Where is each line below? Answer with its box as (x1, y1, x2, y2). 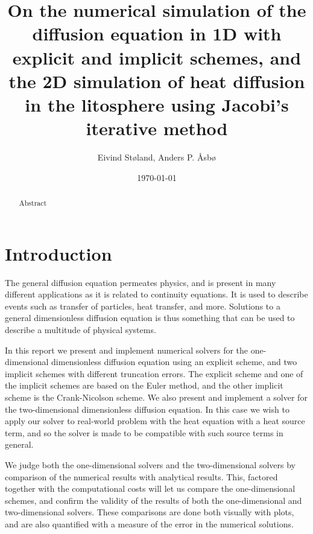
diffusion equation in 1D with (32, 21, 282, 46)
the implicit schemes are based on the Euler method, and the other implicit (5, 379, 283, 392)
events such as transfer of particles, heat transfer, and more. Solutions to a (5, 299, 280, 312)
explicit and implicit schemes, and (12, 45, 302, 69)
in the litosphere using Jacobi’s (25, 92, 289, 116)
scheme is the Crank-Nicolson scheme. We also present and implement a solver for (5, 390, 308, 403)
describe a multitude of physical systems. (5, 323, 156, 336)
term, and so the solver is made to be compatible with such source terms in (5, 426, 283, 439)
